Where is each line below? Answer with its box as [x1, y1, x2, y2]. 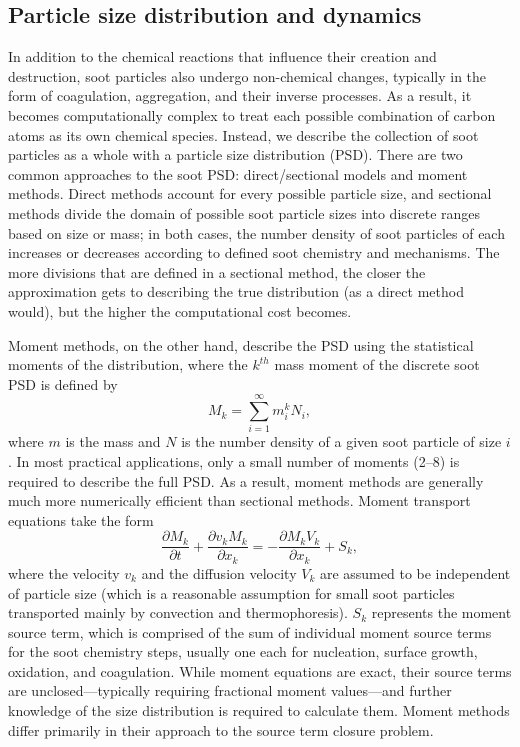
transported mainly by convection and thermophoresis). [8, 602, 348, 623]
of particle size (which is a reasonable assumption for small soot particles [8, 582, 455, 603]
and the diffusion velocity [141, 562, 297, 583]
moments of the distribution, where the [8, 354, 248, 375]
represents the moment [371, 602, 512, 623]
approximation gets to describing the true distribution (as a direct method [8, 281, 464, 302]
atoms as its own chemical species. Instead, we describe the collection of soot [8, 124, 479, 145]
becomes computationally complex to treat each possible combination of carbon [8, 104, 496, 125]
